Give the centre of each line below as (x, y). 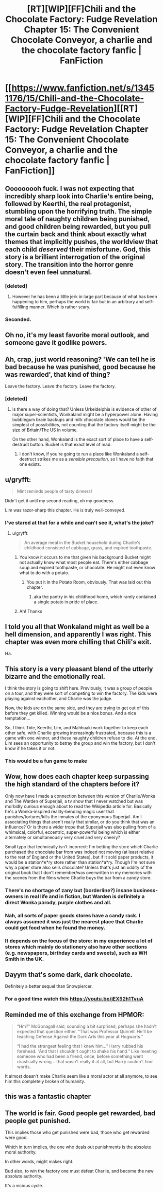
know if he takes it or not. (30, 748)
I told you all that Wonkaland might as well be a (77, 626)
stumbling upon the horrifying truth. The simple (79, 211)
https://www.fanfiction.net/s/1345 (83, 88)
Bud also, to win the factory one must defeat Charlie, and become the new (79, 1171)
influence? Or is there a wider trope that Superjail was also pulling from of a (81, 827)
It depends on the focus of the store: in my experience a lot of (79, 941)
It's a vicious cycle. (24, 1186)
